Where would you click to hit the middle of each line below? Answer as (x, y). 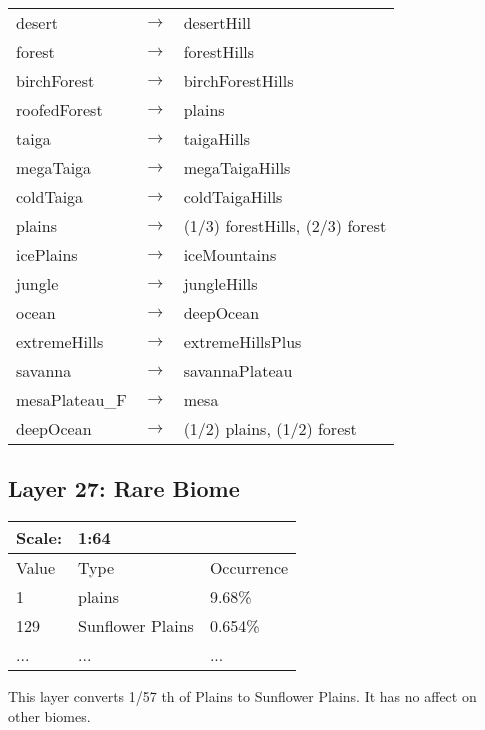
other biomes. (49, 715)
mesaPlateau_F (71, 399)
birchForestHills (238, 80)
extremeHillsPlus (242, 341)
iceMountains (230, 254)
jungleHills (220, 283)
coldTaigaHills (233, 196)
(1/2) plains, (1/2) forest (270, 428)
